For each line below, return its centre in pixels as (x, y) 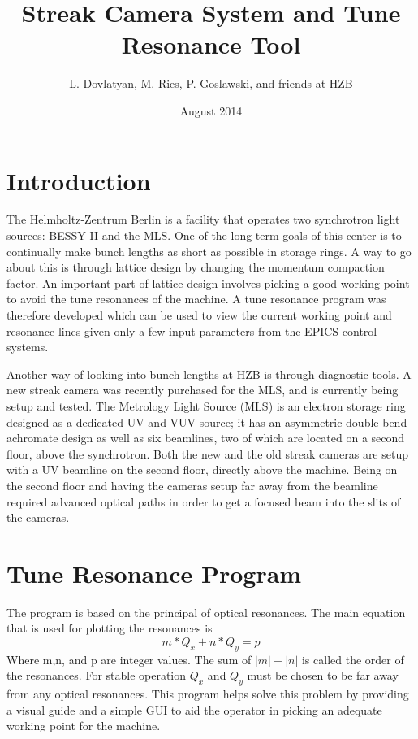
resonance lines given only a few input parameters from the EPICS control (192, 330)
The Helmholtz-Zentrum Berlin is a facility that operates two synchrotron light (203, 219)
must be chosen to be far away (323, 675)
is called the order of (353, 659)
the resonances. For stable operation (97, 675)
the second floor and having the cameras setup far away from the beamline (192, 485)
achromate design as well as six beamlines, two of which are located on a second (206, 438)
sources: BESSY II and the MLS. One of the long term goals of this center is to (204, 235)
